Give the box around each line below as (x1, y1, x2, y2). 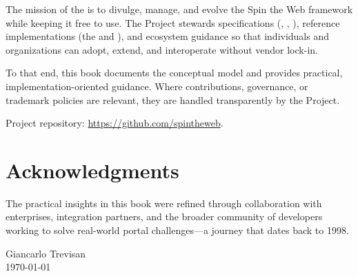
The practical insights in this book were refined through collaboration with (6, 195, 322, 210)
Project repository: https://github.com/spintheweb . (6, 116, 223, 130)
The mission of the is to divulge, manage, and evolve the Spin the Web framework (6, 2, 353, 16)
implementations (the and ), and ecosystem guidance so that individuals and (6, 29, 330, 43)
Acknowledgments (6, 156, 179, 184)
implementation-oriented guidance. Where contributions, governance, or (6, 78, 308, 93)
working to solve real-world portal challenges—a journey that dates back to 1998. (6, 223, 349, 237)
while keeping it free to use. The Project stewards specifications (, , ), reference (6, 15, 340, 30)
